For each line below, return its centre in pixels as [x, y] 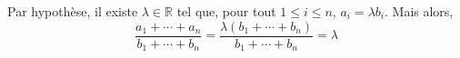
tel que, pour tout [226, 11]
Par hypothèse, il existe [73, 11]
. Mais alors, [419, 11]
